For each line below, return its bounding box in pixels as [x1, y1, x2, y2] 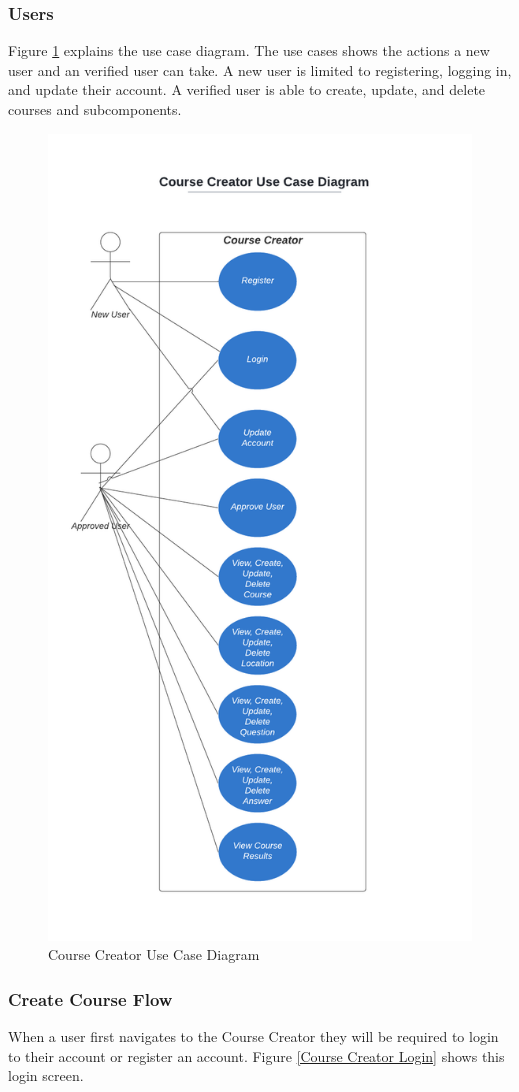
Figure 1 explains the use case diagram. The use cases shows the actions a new [8, 40, 490, 61]
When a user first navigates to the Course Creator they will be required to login [8, 1026, 499, 1047]
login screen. [8, 1065, 84, 1086]
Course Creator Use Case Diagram [48, 944, 260, 965]
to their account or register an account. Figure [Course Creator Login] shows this [8, 1045, 505, 1066]
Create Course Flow [8, 986, 173, 1011]
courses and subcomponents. [8, 99, 182, 119]
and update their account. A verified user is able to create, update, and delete [8, 79, 486, 100]
